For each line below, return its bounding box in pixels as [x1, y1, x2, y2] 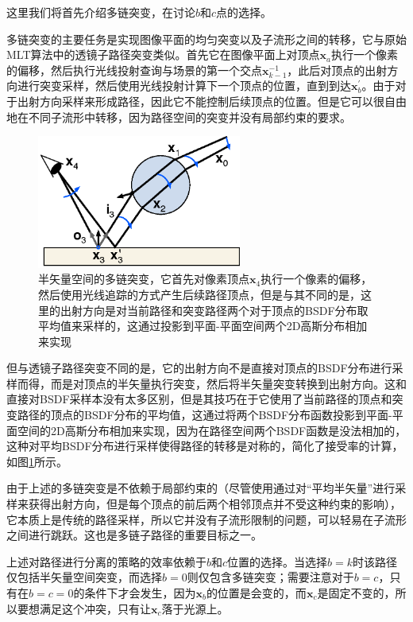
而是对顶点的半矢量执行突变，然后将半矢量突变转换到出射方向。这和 [50, 375, 407, 391]
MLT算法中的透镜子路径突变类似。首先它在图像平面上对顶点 [6, 46, 320, 63]
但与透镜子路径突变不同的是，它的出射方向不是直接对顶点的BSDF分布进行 [6, 360, 392, 376]
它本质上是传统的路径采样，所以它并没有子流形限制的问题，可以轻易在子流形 [6, 511, 407, 527]
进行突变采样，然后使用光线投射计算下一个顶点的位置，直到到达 [17, 77, 351, 94]
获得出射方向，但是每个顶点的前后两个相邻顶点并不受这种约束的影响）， [28, 496, 401, 512]
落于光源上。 [161, 600, 229, 616]
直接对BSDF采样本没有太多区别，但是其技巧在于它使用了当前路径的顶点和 [6, 391, 392, 407]
